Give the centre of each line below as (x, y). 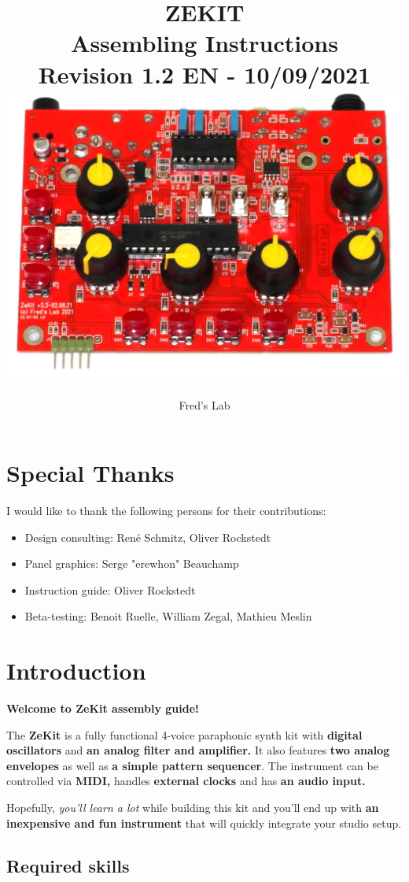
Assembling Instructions (204, 43)
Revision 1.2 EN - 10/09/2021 (204, 74)
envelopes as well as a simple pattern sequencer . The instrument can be (192, 765)
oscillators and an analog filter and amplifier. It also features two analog (198, 750)
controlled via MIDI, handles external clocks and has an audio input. (186, 781)
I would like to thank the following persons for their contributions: (166, 510)
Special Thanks (90, 472)
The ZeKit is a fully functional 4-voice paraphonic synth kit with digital (184, 734)
